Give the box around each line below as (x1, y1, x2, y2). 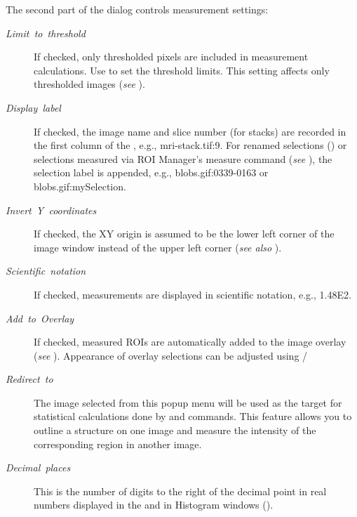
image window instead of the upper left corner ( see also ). (34, 240, 282, 254)
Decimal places (6, 460, 71, 475)
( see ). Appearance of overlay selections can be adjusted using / (34, 348, 308, 362)
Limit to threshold (6, 25, 86, 40)
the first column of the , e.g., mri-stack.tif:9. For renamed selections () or (34, 138, 347, 152)
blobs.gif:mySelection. (34, 178, 126, 193)
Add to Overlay (6, 310, 74, 325)
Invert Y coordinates (6, 202, 97, 217)
